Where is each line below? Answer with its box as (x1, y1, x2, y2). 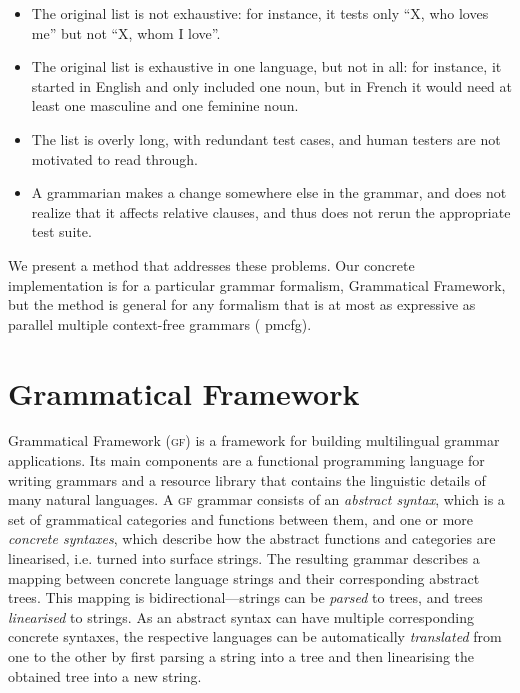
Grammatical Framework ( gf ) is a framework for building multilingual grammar (8, 430, 500, 451)
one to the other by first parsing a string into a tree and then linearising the (8, 645, 475, 666)
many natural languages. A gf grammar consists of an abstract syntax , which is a (8, 489, 505, 510)
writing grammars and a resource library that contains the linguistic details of (8, 469, 486, 490)
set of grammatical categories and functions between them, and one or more (8, 508, 474, 529)
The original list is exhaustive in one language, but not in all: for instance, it (31, 56, 502, 77)
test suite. (31, 221, 92, 242)
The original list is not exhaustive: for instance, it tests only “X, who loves (31, 3, 489, 23)
